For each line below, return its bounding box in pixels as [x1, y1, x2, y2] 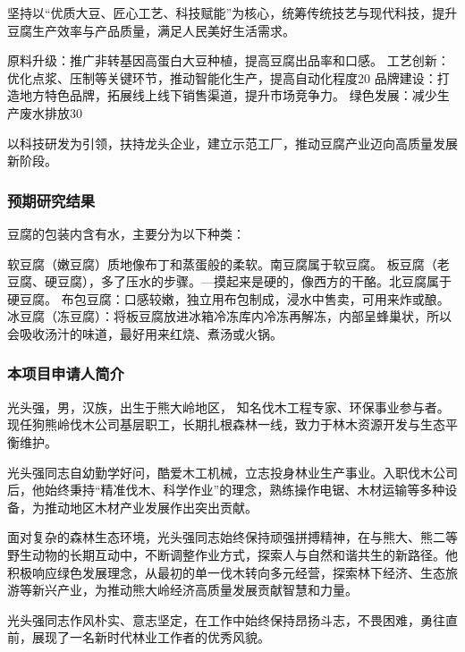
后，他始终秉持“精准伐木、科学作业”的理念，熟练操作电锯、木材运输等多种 [7, 480, 445, 499]
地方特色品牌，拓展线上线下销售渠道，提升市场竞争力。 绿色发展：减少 [19, 86, 437, 105]
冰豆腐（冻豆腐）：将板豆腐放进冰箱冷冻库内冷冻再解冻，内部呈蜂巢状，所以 [7, 307, 452, 326]
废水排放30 [19, 103, 82, 122]
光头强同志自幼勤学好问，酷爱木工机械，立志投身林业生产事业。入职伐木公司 [7, 462, 458, 481]
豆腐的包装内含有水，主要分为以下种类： [7, 224, 245, 242]
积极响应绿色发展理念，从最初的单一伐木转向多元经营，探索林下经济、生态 [7, 563, 445, 581]
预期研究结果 [7, 189, 96, 211]
